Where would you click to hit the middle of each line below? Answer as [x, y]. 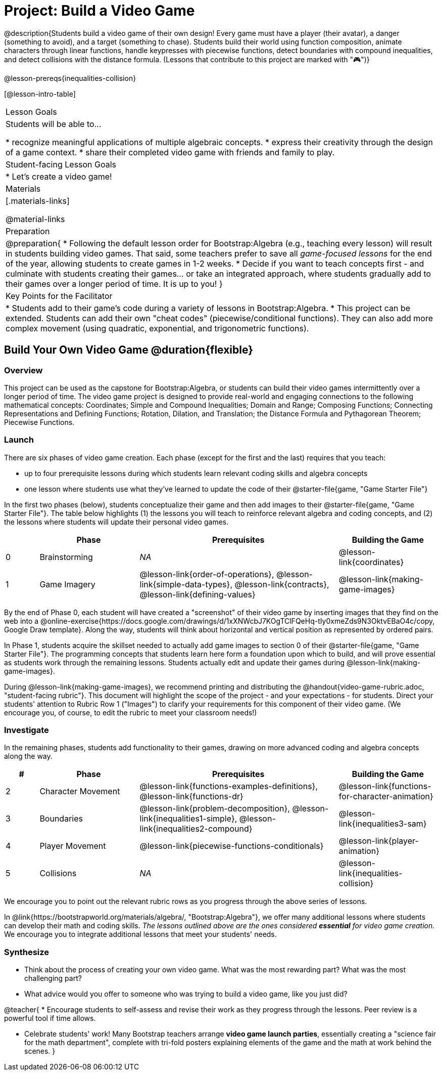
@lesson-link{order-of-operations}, [207, 574]
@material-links [35, 219]
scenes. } [40, 1051]
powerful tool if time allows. [50, 1018]
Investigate [27, 730]
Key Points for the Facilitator [59, 296]
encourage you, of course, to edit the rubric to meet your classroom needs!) [131, 712]
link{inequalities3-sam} [383, 824]
